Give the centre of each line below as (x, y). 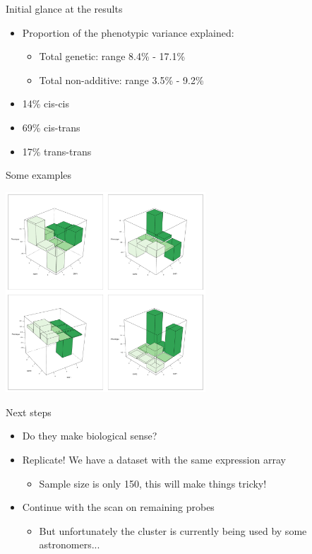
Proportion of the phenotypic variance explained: (128, 32)
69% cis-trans (51, 127)
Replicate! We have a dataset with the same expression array (154, 459)
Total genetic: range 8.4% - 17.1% (112, 56)
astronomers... (70, 544)
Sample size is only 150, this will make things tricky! (153, 483)
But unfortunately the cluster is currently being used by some (173, 530)
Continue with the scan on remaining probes (118, 507)
